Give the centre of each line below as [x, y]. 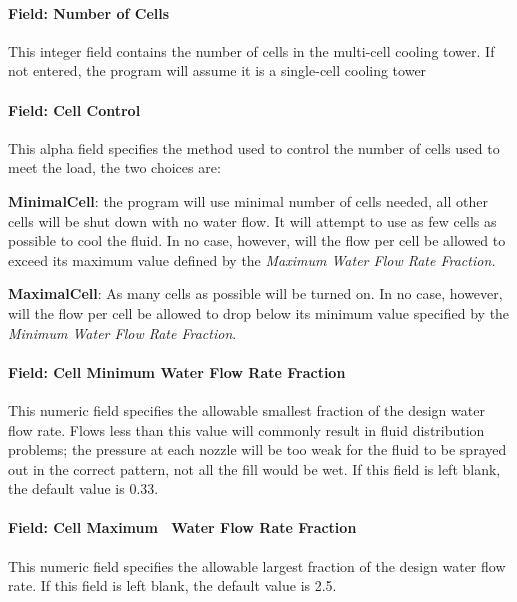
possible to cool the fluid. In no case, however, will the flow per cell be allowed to [257, 240]
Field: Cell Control [74, 109]
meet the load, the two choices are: [114, 167]
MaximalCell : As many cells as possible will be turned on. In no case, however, [255, 293]
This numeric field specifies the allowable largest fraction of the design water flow [257, 565]
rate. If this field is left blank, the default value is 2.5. [172, 585]
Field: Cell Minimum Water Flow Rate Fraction [177, 371]
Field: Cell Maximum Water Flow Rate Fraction [182, 527]
